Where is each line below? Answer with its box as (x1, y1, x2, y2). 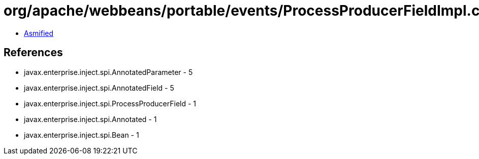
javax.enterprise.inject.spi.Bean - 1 (24, 130, 139, 139)
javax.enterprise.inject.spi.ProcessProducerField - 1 (24, 99, 197, 108)
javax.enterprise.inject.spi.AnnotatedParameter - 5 (24, 67, 193, 76)
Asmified (24, 28, 54, 37)
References (4, 46, 63, 59)
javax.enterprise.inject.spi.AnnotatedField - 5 (24, 83, 174, 92)
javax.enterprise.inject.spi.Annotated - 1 (24, 114, 157, 124)
